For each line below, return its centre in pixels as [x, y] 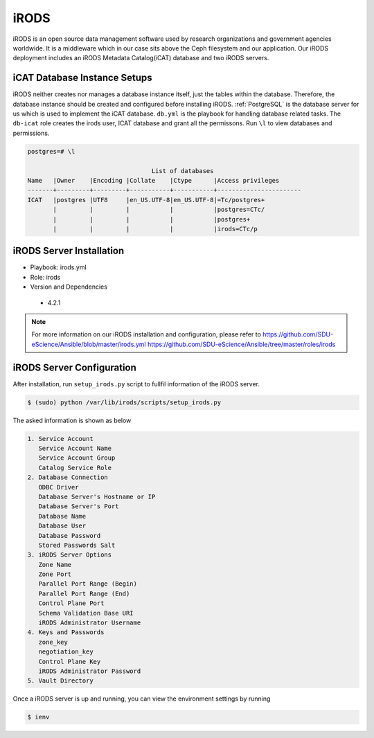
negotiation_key [66, 652]
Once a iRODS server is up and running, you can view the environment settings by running [142, 699]
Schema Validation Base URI [86, 613]
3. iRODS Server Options [70, 555]
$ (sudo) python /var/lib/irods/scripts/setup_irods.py [124, 402]
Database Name [62, 516]
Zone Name [55, 565]
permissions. [31, 133]
